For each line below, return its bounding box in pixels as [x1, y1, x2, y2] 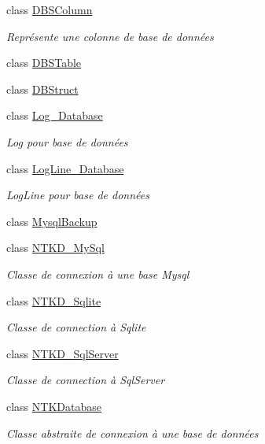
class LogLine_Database [6, 160, 124, 176]
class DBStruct [6, 80, 79, 97]
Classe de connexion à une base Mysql [6, 265, 190, 282]
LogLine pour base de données [6, 187, 149, 203]
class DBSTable [6, 54, 82, 71]
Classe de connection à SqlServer [6, 372, 165, 388]
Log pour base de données [6, 133, 128, 150]
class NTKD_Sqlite [6, 292, 101, 309]
